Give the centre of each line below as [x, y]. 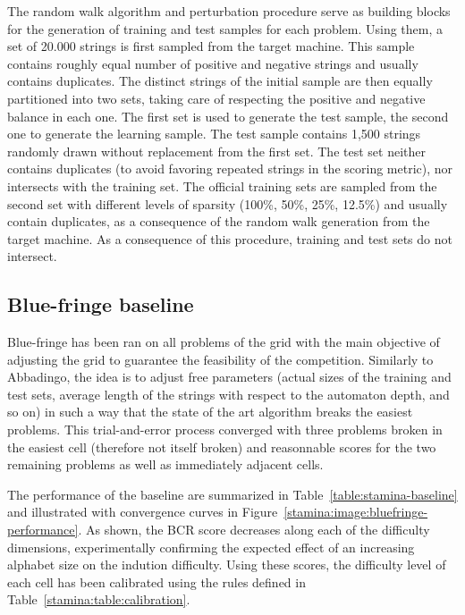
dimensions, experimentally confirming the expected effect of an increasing [211, 547]
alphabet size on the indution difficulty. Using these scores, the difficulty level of [227, 564]
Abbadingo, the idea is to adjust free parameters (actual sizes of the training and [229, 377]
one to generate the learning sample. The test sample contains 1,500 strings [214, 134]
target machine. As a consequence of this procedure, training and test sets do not [230, 238]
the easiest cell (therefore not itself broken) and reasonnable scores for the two [222, 447]
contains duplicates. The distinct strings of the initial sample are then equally [220, 81]
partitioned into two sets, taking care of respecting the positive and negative [216, 98]
